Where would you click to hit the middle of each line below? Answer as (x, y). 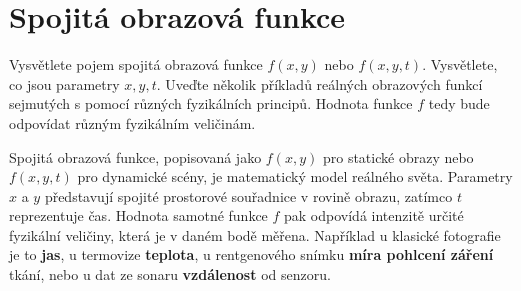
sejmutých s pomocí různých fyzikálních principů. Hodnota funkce (211, 103)
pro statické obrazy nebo (398, 156)
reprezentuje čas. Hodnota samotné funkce (138, 215)
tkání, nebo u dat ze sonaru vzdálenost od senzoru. (170, 274)
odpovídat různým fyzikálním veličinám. (132, 122)
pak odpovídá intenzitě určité (374, 215)
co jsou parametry (64, 83)
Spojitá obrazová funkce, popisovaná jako (135, 156)
